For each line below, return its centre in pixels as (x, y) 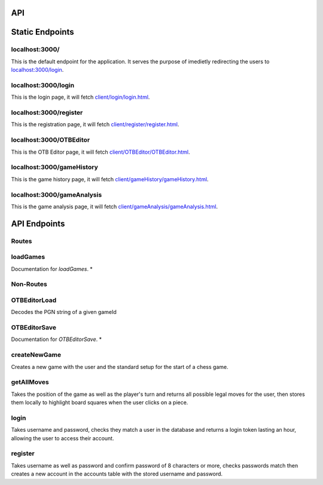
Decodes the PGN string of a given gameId (64, 312)
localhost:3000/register (47, 112)
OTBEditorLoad (34, 300)
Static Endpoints (42, 32)
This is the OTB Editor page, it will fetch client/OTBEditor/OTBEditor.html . (100, 152)
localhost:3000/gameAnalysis (57, 194)
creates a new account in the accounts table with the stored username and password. (117, 474)
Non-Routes (29, 284)
